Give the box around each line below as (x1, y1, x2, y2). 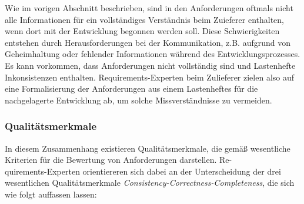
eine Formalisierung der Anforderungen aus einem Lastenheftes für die (5, 82, 258, 95)
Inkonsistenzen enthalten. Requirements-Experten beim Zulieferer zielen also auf (5, 71, 295, 83)
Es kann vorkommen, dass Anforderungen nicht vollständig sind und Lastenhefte (5, 59, 296, 71)
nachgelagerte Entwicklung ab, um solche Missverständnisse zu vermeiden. (5, 93, 272, 106)
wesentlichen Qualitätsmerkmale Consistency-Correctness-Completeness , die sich (5, 176, 295, 189)
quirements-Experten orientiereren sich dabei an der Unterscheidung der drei (5, 165, 281, 177)
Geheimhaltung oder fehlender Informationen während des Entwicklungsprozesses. (5, 48, 300, 60)
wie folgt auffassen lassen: (5, 188, 97, 200)
